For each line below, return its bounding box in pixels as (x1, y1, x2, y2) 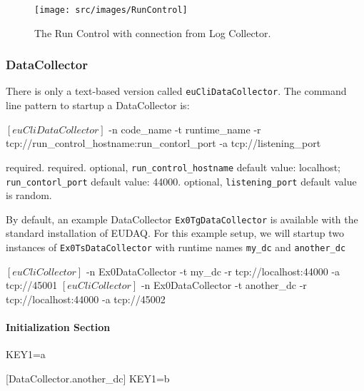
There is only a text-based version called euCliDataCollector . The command (6, 83, 347, 98)
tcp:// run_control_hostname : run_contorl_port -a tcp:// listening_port (6, 136, 321, 151)
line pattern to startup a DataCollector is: (6, 98, 190, 113)
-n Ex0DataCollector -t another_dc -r (141, 278, 307, 293)
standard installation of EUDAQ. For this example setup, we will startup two (6, 225, 344, 240)
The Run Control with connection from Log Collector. (34, 25, 271, 40)
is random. (6, 188, 52, 203)
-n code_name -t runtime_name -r (108, 121, 261, 136)
